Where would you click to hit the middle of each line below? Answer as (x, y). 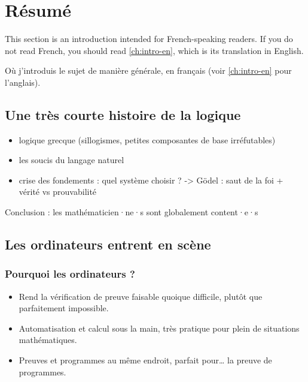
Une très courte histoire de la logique (123, 114)
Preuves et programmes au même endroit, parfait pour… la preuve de (145, 360)
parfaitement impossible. (64, 308)
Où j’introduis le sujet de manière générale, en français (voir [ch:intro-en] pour (148, 70)
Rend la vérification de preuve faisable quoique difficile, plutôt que (141, 296)
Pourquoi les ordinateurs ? (70, 274)
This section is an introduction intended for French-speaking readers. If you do (149, 39)
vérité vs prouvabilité (58, 192)
